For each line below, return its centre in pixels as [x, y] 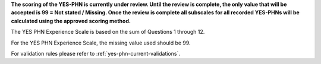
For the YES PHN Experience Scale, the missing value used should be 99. [101, 43]
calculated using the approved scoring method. [71, 21]
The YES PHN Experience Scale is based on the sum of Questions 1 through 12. [108, 32]
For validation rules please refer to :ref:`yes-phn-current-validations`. [96, 53]
